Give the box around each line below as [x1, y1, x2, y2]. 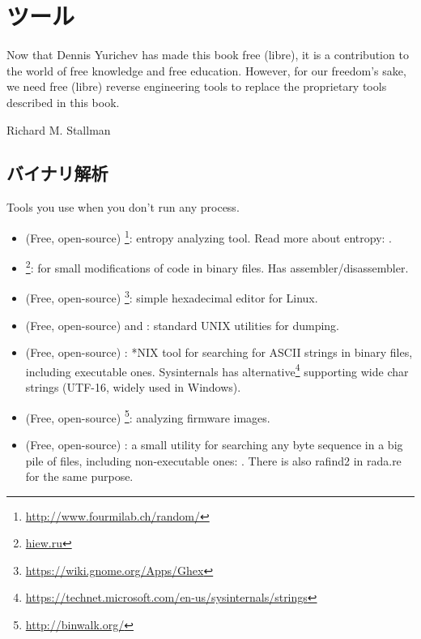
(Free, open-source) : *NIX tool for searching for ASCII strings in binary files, [25, 344, 413, 361]
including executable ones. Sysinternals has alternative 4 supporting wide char [25, 360, 409, 380]
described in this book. [6, 93, 120, 110]
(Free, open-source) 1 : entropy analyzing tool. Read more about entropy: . [25, 226, 392, 246]
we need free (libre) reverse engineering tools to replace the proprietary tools [6, 78, 387, 95]
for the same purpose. [25, 468, 134, 485]
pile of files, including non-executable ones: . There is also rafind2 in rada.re [25, 452, 402, 469]
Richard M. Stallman [6, 121, 111, 138]
